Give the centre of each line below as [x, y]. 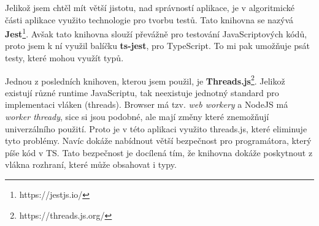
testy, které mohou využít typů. [64, 58]
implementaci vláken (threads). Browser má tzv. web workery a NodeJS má [147, 104]
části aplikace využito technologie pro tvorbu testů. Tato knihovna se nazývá [149, 19]
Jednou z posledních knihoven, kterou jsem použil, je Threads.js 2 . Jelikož [145, 80]
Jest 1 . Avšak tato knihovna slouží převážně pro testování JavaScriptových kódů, [156, 33]
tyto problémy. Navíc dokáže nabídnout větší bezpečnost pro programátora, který [158, 141]
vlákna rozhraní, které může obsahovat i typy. [91, 164]
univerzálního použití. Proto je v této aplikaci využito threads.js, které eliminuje [156, 128]
